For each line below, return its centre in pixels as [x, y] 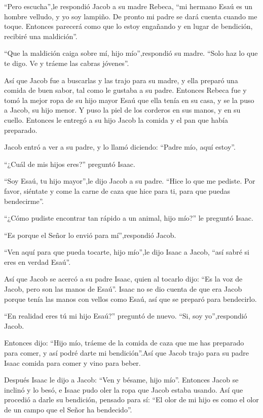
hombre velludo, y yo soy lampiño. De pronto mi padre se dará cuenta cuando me [131, 16]
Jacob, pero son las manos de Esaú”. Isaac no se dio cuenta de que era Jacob [123, 289]
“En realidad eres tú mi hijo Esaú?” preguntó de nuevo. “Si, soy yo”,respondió [126, 316]
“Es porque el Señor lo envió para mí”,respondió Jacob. [90, 235]
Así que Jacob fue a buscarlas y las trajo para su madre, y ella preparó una [121, 80]
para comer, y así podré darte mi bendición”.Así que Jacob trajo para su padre [126, 353]
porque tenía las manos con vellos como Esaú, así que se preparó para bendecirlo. [130, 299]
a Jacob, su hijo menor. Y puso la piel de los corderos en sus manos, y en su [122, 110]
